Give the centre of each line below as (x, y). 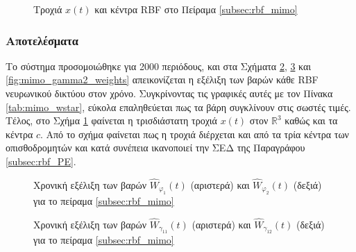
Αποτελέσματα (42, 40)
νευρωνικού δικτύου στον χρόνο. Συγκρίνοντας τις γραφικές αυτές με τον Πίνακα (169, 93)
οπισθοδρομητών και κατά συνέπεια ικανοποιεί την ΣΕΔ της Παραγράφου (155, 148)
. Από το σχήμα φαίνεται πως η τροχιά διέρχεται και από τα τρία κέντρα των (194, 134)
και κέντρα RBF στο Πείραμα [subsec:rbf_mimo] (196, 9)
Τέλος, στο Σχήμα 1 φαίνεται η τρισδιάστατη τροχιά (111, 120)
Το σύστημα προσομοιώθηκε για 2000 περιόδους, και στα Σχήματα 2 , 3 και (159, 66)
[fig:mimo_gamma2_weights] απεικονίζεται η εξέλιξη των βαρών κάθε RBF (162, 79)
